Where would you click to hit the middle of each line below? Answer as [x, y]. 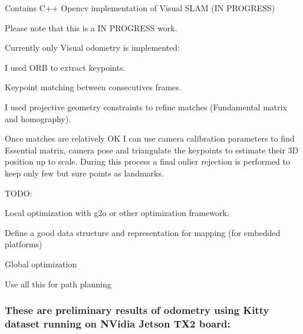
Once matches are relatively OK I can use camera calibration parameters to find [150, 138]
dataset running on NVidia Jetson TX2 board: [118, 323]
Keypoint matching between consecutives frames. [93, 87]
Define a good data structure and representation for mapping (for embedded [143, 232]
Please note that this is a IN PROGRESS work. [91, 27]
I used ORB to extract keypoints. [65, 67]
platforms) [24, 244]
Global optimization [41, 263]
